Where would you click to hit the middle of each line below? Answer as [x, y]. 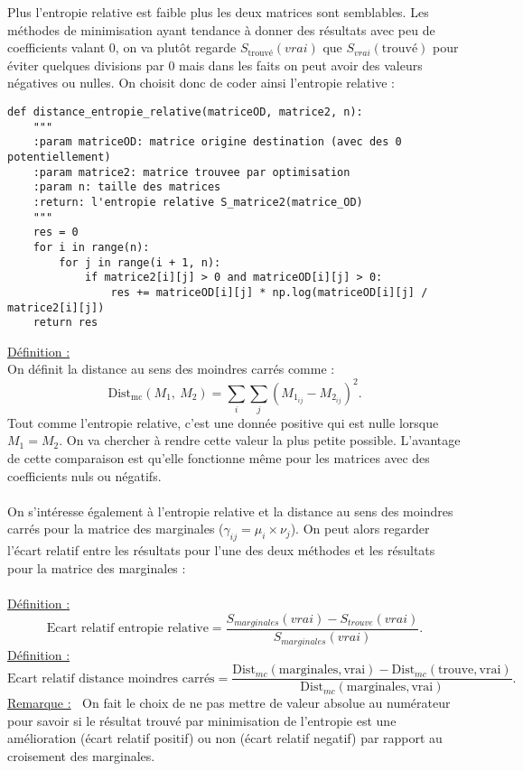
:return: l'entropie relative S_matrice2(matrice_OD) [198, 202]
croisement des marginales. [81, 755]
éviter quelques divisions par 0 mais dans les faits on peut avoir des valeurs [215, 65]
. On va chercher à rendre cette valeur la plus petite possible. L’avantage [260, 440]
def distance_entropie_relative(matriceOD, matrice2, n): [185, 111]
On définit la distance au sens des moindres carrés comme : [171, 369]
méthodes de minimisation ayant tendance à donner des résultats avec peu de [221, 29]
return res [65, 323]
